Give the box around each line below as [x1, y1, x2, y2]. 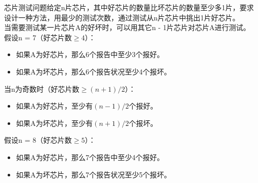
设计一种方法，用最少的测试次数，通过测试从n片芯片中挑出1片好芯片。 [4, 12, 240, 22]
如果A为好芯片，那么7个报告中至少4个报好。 [16, 151, 164, 162]
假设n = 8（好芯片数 [4, 135, 72, 145]
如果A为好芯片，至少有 [16, 100, 93, 111]
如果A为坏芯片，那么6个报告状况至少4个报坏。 [16, 66, 171, 76]
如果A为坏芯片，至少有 [16, 117, 93, 128]
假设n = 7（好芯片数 [4, 32, 72, 42]
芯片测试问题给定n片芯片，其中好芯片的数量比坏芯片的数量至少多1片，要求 [4, 2, 254, 12]
